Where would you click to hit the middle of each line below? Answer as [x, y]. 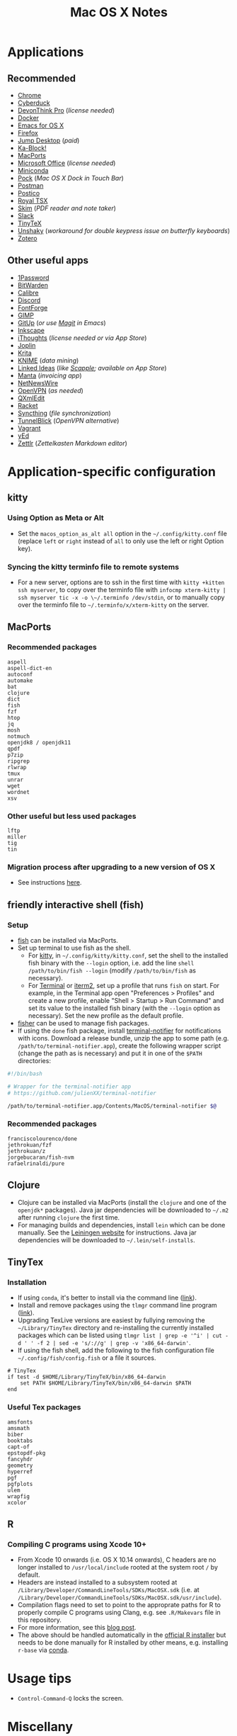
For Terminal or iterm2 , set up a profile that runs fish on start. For [124, 985]
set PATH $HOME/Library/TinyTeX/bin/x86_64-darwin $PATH [106, 1383]
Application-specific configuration [111, 472]
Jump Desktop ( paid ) [48, 140]
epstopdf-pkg [27, 1453]
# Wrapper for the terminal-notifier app [69, 1087]
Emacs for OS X [41, 125]
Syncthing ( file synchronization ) [64, 413]
